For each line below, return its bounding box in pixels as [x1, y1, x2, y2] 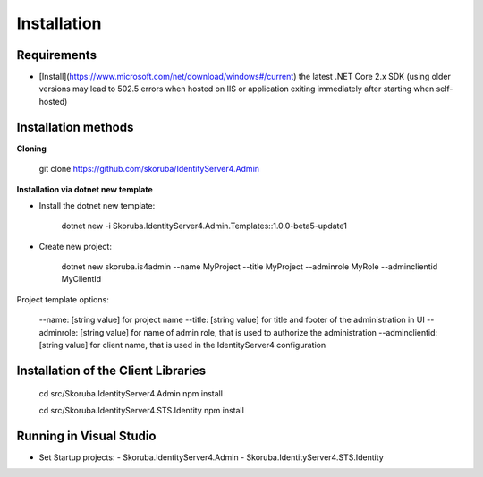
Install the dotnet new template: [38, 200, 156, 210]
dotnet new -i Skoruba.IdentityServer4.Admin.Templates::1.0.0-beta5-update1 [61, 220, 348, 232]
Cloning [16, 143, 47, 154]
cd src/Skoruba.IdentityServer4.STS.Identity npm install [38, 405, 245, 415]
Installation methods [16, 119, 134, 134]
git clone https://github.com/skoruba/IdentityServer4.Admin [38, 164, 259, 175]
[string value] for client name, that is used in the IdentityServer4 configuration [38, 340, 326, 351]
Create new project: [38, 241, 112, 251]
